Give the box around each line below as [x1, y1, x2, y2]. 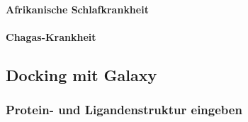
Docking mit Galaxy [6, 63, 157, 85]
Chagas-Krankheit [6, 29, 96, 44]
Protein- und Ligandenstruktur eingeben [6, 101, 242, 118]
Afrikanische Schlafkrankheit [6, 1, 149, 16]
